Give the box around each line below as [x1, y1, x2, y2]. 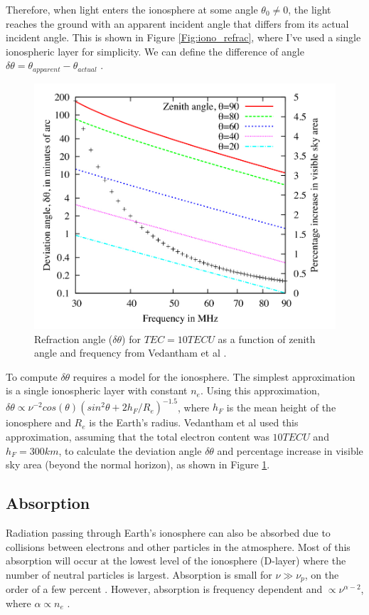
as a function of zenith [218, 331, 316, 346]
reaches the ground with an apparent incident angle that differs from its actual [6, 16, 349, 31]
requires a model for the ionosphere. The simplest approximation [73, 369, 355, 384]
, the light [288, 2, 331, 16]
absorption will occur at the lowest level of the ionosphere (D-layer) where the [6, 553, 346, 568]
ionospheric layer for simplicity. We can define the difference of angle [6, 43, 304, 58]
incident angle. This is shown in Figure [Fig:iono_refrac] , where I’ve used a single [6, 30, 361, 45]
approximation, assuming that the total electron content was [6, 429, 269, 444]
